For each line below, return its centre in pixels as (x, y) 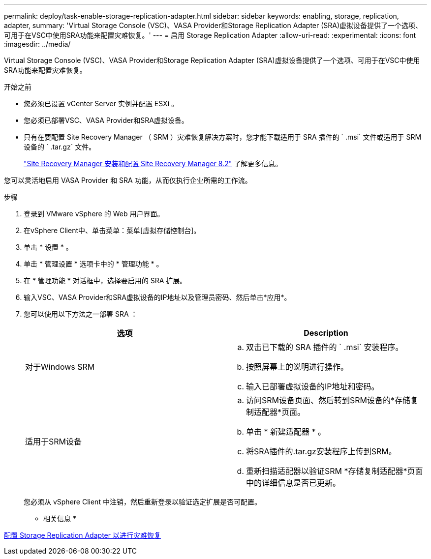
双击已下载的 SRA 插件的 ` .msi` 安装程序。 (325, 347)
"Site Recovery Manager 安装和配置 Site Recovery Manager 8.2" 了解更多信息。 (153, 163)
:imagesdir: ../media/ (37, 44)
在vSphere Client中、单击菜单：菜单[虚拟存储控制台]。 (112, 230)
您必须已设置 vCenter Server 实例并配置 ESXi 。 (101, 103)
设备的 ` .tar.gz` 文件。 (60, 147)
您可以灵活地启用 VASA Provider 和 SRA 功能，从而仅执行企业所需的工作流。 (128, 180)
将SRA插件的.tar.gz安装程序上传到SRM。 (321, 451)
